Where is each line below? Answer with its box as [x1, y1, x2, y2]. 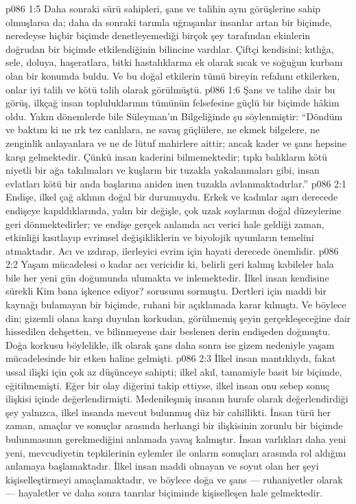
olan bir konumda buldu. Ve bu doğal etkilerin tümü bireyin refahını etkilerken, [5, 68, 340, 82]
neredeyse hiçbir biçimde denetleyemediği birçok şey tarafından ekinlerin [5, 28, 311, 43]
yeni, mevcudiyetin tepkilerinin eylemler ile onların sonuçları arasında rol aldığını [5, 445, 346, 459]
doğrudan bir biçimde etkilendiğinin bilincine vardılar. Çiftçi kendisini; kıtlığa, [5, 41, 334, 56]
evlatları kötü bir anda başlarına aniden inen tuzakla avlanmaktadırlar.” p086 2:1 [5, 176, 346, 190]
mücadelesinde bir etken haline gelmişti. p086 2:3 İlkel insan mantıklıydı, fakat [5, 351, 336, 365]
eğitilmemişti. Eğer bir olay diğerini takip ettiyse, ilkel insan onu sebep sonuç [5, 378, 330, 392]
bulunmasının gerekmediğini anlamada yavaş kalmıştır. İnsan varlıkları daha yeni [5, 432, 346, 446]
